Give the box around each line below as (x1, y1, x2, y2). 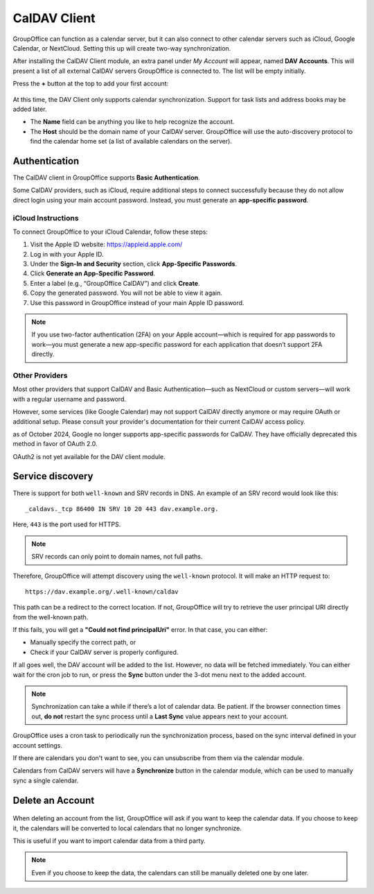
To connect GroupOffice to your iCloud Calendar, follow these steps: (12, 227, 208, 236)
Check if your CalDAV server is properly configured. (30, 648, 179, 656)
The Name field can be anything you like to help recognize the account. (30, 118, 235, 126)
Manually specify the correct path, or (30, 638, 136, 646)
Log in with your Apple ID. (30, 250, 104, 258)
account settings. (12, 741, 62, 749)
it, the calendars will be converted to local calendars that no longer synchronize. (12, 824, 242, 832)
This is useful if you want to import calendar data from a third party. (12, 836, 206, 845)
